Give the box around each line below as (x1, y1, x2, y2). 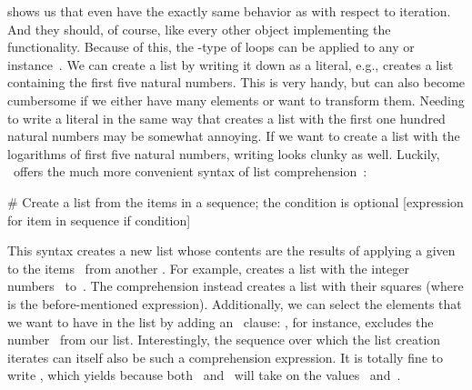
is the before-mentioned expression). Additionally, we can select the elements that (7, 294, 462, 313)
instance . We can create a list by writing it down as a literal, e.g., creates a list (7, 55, 454, 74)
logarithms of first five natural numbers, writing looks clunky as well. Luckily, (7, 144, 440, 163)
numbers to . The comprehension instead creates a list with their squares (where (7, 276, 464, 295)
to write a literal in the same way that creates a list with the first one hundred (7, 108, 446, 127)
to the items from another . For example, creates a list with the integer (7, 258, 409, 277)
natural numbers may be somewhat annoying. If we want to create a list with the (7, 126, 460, 145)
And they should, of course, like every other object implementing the (7, 19, 391, 38)
